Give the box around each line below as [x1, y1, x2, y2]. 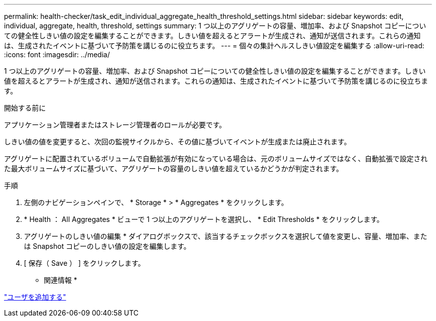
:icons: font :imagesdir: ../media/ [4, 50, 110, 59]
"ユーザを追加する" [4, 293, 66, 301]
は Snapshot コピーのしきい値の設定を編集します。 [24, 242, 191, 250]
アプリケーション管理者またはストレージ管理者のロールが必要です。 [4, 120, 226, 129]
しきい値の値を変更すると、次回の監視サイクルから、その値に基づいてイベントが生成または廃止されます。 [4, 137, 351, 146]
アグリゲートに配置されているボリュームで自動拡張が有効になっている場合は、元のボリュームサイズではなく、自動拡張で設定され [4, 154, 428, 163]
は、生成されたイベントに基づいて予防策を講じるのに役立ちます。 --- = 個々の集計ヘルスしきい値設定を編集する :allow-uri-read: [4, 41, 425, 50]
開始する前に [4, 104, 46, 112]
